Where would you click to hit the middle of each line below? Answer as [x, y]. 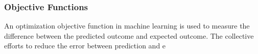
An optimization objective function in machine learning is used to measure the [127, 26]
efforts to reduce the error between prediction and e [85, 46]
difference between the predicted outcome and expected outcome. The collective [129, 35]
